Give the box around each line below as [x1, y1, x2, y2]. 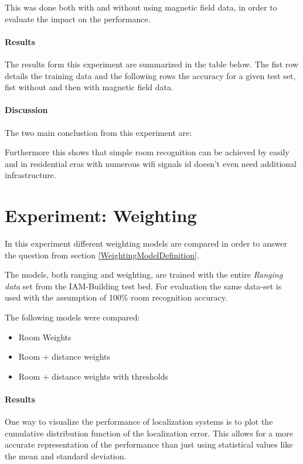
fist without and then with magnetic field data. [5, 81, 173, 93]
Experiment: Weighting [5, 203, 197, 227]
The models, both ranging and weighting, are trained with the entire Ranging [5, 268, 283, 281]
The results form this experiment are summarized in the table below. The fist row [5, 57, 299, 70]
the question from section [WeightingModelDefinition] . [5, 248, 199, 261]
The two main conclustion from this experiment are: [5, 126, 192, 138]
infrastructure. [5, 169, 56, 181]
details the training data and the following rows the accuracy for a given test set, [5, 69, 296, 81]
